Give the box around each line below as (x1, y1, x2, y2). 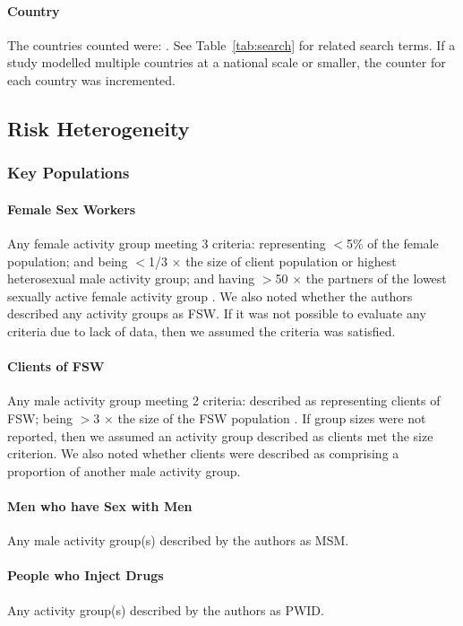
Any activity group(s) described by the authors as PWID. (7, 600, 324, 619)
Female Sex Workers (7, 199, 136, 218)
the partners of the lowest (305, 269, 447, 288)
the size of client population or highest (185, 251, 397, 270)
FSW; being (7, 408, 73, 427)
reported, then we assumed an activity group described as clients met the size (7, 426, 433, 445)
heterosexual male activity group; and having (7, 269, 255, 288)
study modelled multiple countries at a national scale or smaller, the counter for (7, 53, 446, 72)
